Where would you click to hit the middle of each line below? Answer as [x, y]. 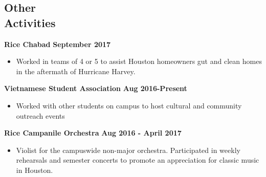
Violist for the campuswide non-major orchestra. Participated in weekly [128, 150]
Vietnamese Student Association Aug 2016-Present [96, 88]
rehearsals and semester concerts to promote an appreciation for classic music [138, 160]
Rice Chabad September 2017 [58, 44]
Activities [30, 22]
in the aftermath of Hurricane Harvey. [76, 71]
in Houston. [35, 170]
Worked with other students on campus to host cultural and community [129, 105]
